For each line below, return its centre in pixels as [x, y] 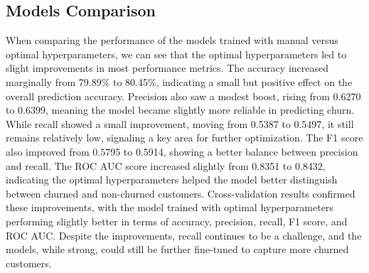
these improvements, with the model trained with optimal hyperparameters [170, 207]
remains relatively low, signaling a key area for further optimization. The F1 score [184, 138]
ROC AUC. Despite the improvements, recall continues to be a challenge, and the [184, 235]
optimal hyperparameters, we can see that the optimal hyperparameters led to [176, 54]
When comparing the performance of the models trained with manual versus [172, 40]
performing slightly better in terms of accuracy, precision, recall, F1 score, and [177, 221]
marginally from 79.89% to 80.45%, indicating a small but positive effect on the [179, 81]
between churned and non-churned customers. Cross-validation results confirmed [181, 193]
